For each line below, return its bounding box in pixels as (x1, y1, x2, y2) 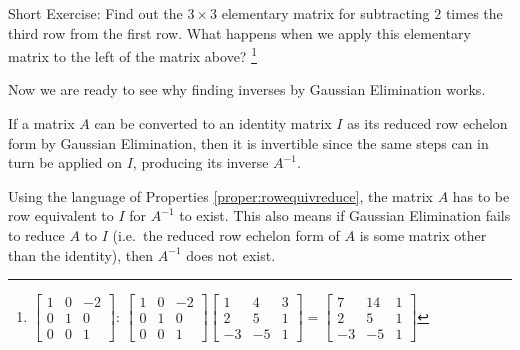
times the (445, 3, 503, 23)
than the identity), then (8, 244, 154, 265)
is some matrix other (359, 225, 487, 245)
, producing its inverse (132, 152, 269, 173)
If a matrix (8, 113, 75, 134)
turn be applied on (8, 152, 123, 173)
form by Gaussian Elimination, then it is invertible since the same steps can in (8, 132, 489, 153)
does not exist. (186, 244, 276, 265)
